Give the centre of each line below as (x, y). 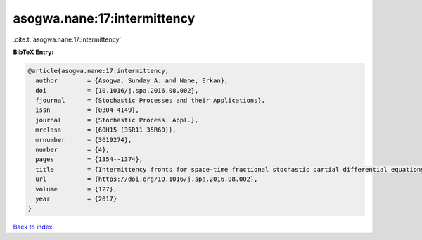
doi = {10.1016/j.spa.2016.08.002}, (117, 90)
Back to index (33, 227)
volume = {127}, (76, 189)
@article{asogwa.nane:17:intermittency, (98, 71)
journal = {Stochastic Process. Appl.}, (117, 120)
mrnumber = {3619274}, (84, 140)
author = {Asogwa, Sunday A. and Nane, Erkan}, (132, 81)
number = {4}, (73, 150)
